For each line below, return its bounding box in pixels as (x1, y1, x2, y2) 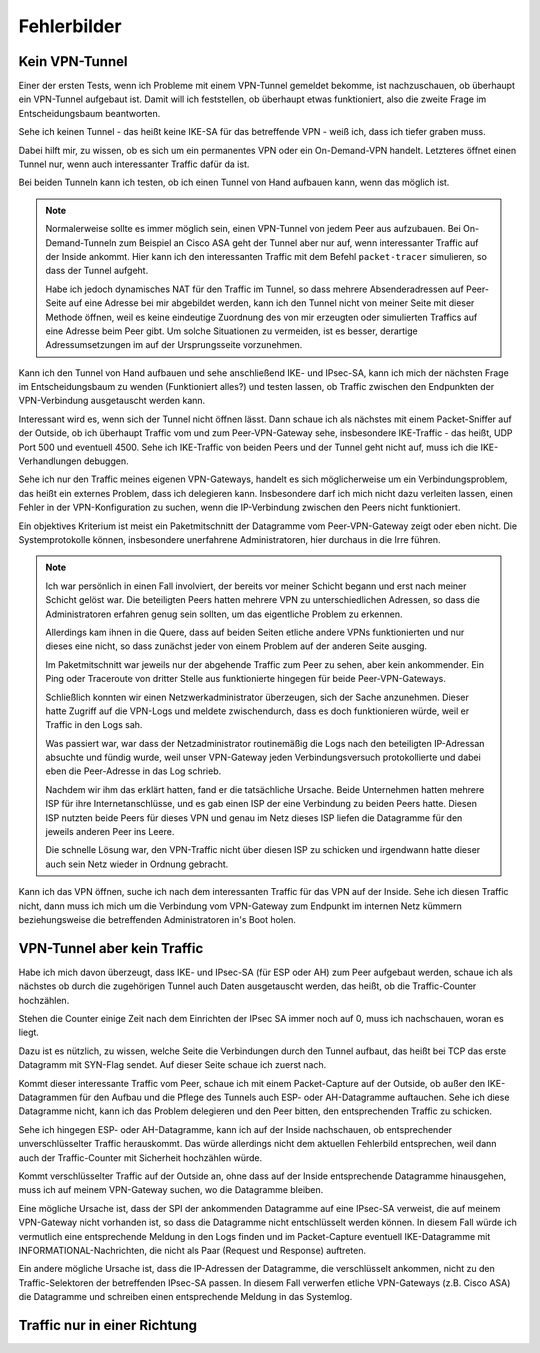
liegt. (18, 1026, 40, 1039)
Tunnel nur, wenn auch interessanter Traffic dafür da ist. (18, 158, 250, 170)
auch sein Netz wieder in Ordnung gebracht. (45, 858, 229, 870)
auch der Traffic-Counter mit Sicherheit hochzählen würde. (18, 1151, 263, 1164)
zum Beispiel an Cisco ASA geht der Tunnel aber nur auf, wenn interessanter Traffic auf (118, 236, 479, 249)
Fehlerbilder (18, 15, 122, 37)
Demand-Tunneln (45, 236, 117, 249)
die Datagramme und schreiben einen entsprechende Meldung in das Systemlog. (18, 1291, 353, 1303)
